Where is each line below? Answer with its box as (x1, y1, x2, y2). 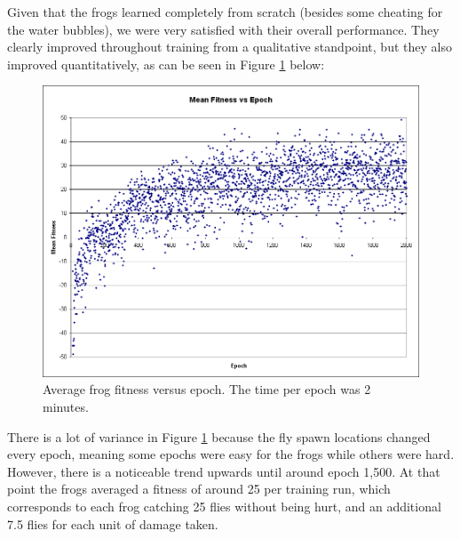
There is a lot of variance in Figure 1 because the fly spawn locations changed (7, 427, 431, 446)
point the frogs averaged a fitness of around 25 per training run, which (7, 479, 391, 498)
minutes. (43, 398, 89, 416)
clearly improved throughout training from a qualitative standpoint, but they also (7, 37, 452, 56)
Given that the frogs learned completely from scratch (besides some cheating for (7, 3, 443, 20)
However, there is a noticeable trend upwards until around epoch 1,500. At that (7, 462, 440, 480)
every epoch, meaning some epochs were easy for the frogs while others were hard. (7, 445, 455, 463)
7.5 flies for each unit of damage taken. (7, 514, 218, 533)
